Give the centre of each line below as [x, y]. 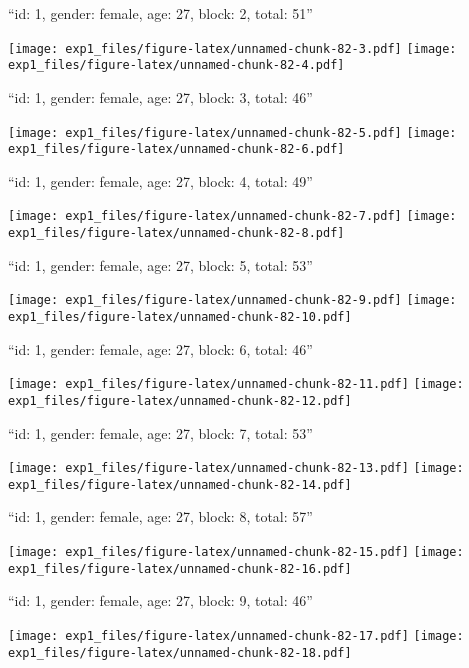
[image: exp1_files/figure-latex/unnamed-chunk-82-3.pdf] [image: [232, 48]
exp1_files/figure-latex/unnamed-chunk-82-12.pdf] [180, 400]
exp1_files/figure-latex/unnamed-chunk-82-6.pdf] [176, 149]
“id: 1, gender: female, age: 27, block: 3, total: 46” [160, 96]
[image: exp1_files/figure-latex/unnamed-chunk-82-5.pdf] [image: [232, 132]
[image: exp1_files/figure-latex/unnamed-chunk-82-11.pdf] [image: [236, 384]
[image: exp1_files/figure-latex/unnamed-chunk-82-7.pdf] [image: [232, 216]
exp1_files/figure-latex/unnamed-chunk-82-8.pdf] [176, 233]
